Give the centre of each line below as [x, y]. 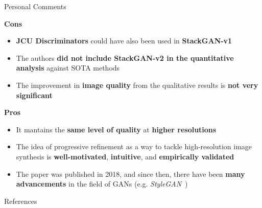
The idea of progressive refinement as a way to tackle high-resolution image [134, 146]
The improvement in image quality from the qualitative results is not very [137, 85]
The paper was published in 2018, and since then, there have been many [130, 174]
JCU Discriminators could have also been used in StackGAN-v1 [124, 41]
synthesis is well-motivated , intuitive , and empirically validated [125, 156]
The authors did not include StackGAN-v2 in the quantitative [125, 57]
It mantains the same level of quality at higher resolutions [116, 129]
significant [34, 95]
